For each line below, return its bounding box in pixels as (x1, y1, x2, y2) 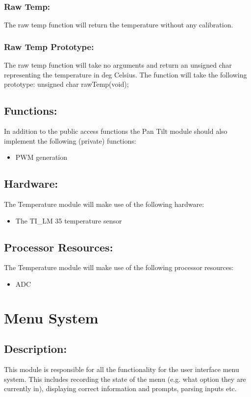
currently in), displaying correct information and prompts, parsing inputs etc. (4, 383, 237, 394)
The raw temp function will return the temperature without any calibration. (4, 20, 233, 30)
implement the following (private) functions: (4, 135, 136, 146)
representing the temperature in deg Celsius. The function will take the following (4, 69, 247, 79)
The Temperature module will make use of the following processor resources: (4, 262, 234, 273)
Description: (4, 341, 67, 356)
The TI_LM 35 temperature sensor (15, 215, 122, 225)
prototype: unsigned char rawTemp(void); (4, 79, 129, 89)
